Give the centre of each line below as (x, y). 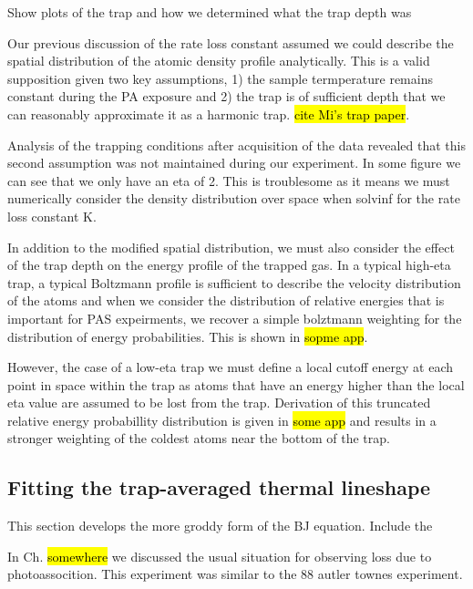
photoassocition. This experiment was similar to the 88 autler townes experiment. (235, 574)
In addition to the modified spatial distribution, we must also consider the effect (231, 247)
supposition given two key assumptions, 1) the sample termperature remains (220, 78)
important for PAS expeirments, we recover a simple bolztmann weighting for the (235, 318)
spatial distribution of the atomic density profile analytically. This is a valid (219, 61)
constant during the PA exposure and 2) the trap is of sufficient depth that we (226, 96)
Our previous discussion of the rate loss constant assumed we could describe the (231, 42)
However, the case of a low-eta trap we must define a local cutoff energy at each (230, 367)
